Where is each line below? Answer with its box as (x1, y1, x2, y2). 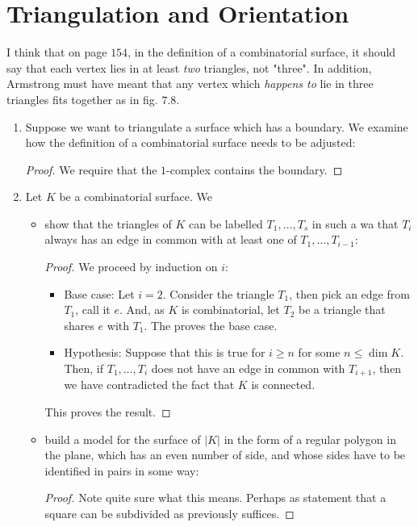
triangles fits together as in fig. (6, 90, 158, 107)
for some (298, 344, 341, 361)
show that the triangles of (44, 215, 172, 232)
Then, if (64, 360, 104, 377)
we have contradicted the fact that (64, 376, 235, 393)
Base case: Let (64, 285, 135, 302)
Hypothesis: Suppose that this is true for (64, 344, 265, 361)
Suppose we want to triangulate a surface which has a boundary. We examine (25, 118, 408, 135)
